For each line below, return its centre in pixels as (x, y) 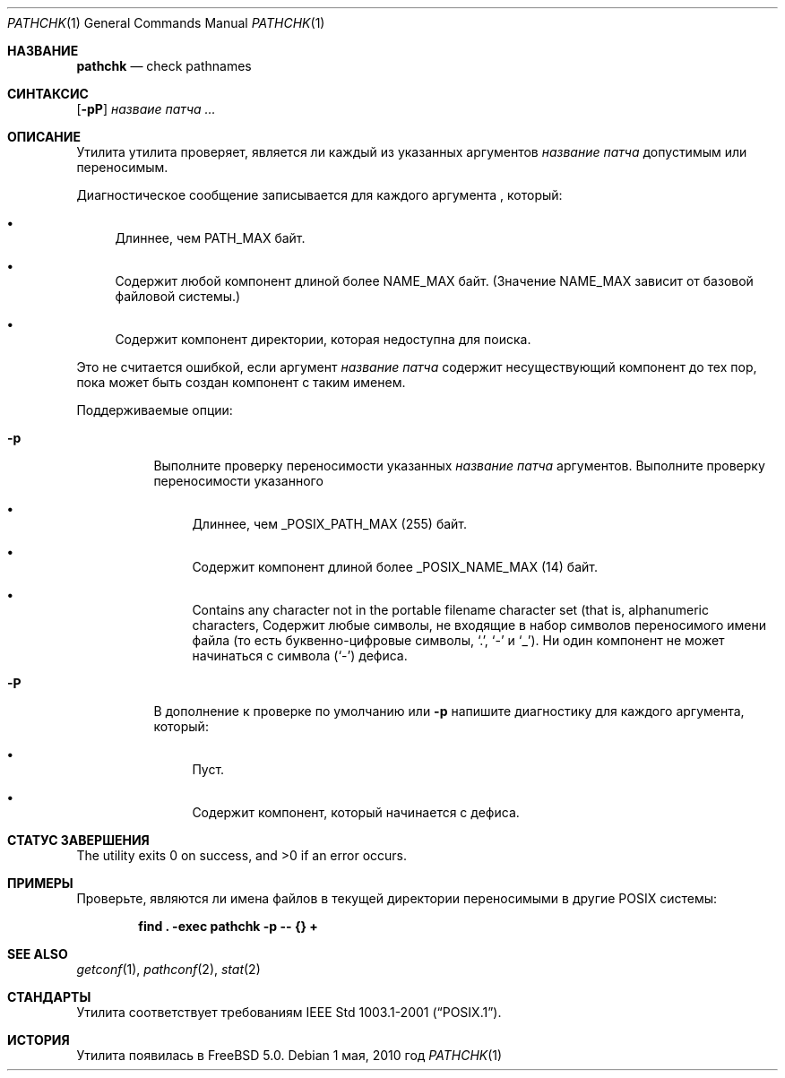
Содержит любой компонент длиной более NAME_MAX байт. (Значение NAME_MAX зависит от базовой (434, 281)
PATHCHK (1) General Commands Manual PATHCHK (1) (166, 23)
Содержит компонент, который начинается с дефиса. (356, 812)
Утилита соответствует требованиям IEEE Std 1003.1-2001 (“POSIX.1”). (289, 1012)
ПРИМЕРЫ (40, 883)
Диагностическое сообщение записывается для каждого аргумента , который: (319, 195)
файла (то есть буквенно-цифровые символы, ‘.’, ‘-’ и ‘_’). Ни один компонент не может (458, 640)
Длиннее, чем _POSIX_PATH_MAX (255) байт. (330, 524)
